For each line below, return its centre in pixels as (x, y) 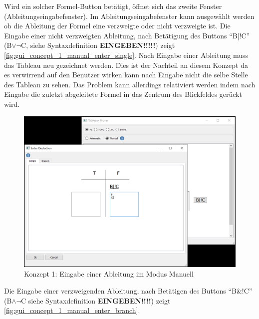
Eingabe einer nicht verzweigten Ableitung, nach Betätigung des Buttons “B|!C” (127, 35)
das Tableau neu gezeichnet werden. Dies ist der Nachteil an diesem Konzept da (126, 65)
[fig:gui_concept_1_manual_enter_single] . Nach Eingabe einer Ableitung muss (126, 55)
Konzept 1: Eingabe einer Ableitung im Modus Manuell (109, 274)
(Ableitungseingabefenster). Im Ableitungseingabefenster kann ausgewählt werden (129, 16)
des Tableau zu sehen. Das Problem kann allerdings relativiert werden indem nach (130, 84)
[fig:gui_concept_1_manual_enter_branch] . (72, 310)
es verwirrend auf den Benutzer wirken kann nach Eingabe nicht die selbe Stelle (126, 75)
